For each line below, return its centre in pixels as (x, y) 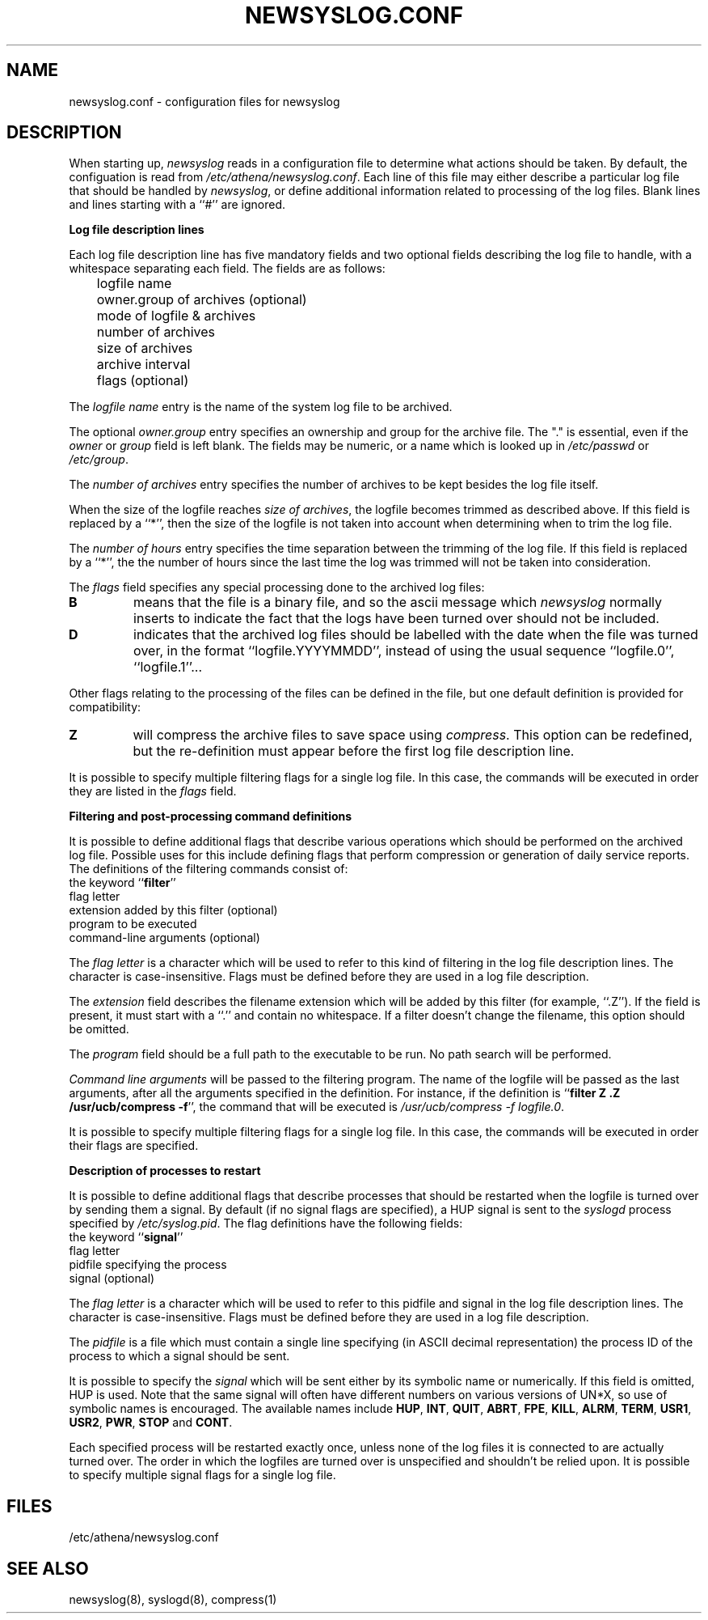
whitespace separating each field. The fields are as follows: (227, 269)
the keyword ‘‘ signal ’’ (126, 1237)
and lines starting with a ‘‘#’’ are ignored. (177, 205)
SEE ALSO (48, 1568)
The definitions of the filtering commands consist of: (209, 869)
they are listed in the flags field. (153, 791)
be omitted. (99, 1029)
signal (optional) (112, 1279)
